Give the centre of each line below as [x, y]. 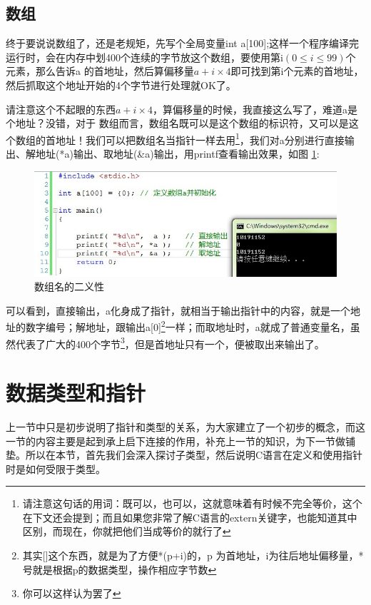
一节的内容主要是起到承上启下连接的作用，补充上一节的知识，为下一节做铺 [181, 441]
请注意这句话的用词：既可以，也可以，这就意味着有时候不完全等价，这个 [192, 503]
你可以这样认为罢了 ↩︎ [72, 593]
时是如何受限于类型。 [56, 468]
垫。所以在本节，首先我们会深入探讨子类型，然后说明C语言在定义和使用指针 [184, 455]
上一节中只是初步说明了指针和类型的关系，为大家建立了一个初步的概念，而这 [185, 426]
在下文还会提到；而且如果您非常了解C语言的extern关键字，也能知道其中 [190, 517]
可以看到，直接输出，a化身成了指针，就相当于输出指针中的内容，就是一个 [178, 310]
